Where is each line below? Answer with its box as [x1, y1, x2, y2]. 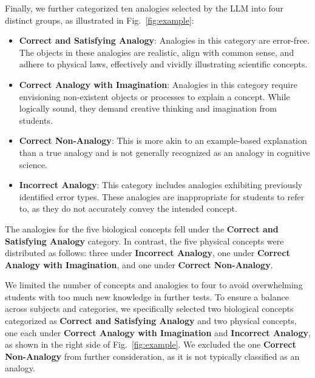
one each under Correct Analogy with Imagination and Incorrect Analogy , [5, 326, 311, 339]
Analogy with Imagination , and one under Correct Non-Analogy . [5, 258, 273, 271]
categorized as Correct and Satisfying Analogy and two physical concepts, [5, 314, 297, 327]
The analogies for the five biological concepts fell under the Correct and [5, 222, 279, 235]
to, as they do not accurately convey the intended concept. [19, 202, 237, 215]
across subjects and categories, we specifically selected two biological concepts [5, 302, 294, 315]
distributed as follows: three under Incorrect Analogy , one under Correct [5, 246, 290, 259]
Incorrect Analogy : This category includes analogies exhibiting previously [19, 178, 303, 191]
